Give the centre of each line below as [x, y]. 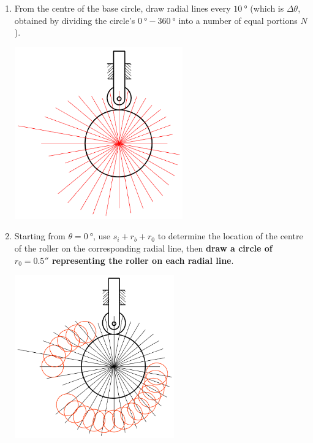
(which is [267, 8]
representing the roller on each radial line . [143, 260]
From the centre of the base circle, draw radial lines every [123, 8]
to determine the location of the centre [230, 236]
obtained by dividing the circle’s [75, 20]
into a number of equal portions [238, 20]
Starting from [40, 236]
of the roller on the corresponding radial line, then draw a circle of [143, 248]
